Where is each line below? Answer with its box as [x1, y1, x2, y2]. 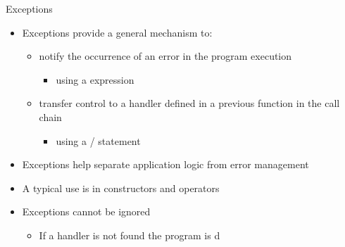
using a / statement [56, 133, 141, 148]
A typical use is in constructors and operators [22, 180, 220, 195]
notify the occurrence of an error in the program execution [39, 49, 292, 63]
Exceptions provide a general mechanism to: [22, 25, 213, 39]
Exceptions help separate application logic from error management [22, 157, 309, 172]
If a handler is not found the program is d [39, 227, 220, 242]
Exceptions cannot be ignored [22, 204, 151, 219]
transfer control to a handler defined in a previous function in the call [39, 96, 340, 110]
